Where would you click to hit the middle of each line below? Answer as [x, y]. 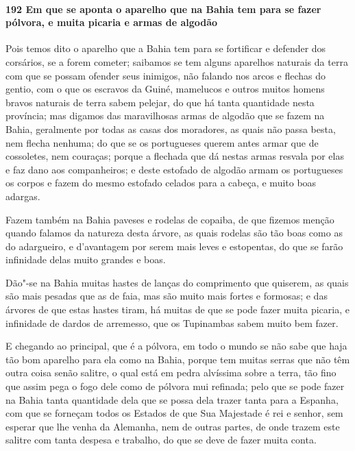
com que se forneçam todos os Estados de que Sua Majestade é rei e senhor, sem [174, 413]
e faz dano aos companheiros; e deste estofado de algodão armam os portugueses [174, 169]
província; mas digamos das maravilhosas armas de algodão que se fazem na [165, 115]
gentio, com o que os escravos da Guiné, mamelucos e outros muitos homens [165, 89]
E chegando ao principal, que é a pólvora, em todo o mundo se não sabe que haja [176, 346]
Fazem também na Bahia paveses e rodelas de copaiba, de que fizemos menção [170, 219]
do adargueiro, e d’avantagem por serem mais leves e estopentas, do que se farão [174, 246]
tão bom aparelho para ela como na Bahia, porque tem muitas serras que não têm [178, 359]
